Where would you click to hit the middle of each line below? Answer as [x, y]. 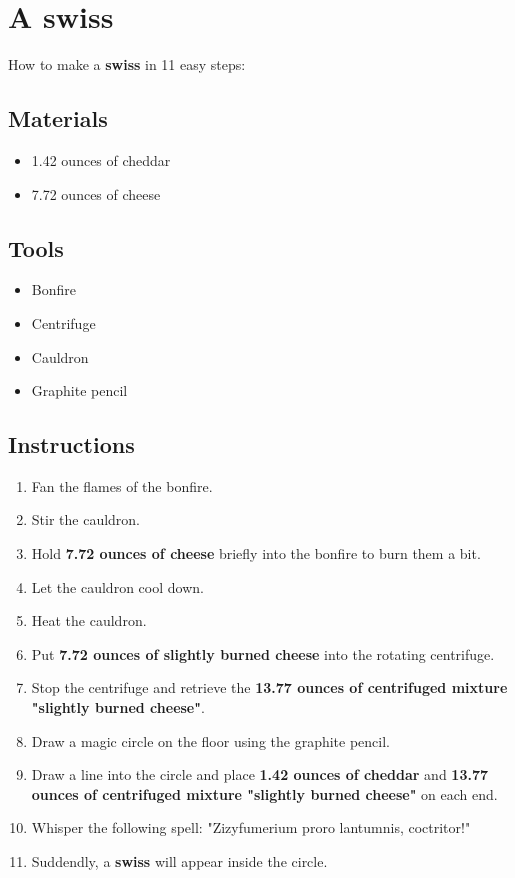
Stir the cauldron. [86, 519]
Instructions [71, 444]
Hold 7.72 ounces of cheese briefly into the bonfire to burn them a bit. [256, 553]
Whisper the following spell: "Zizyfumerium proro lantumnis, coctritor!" [251, 827]
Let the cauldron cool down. [117, 586]
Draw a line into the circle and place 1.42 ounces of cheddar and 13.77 [260, 774]
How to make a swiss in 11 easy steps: [127, 64]
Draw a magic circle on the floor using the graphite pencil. [210, 740]
